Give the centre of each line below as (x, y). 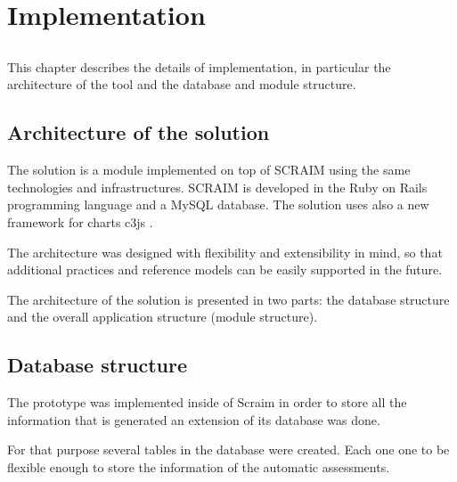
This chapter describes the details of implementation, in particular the (199, 66)
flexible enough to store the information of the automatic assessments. (199, 466)
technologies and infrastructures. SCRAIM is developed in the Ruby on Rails (217, 187)
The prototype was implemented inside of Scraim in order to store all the (207, 402)
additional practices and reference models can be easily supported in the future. (225, 270)
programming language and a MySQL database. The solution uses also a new (218, 204)
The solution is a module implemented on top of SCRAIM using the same (209, 170)
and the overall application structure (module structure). (163, 317)
